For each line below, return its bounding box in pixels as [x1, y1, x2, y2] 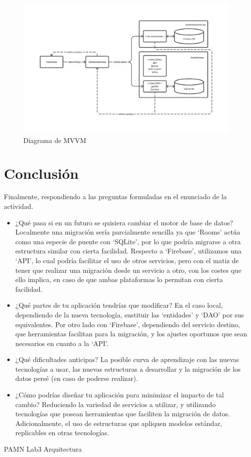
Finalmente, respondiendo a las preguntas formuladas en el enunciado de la [4, 191, 227, 202]
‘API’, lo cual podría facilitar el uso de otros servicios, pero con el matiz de [15, 255, 239, 265]
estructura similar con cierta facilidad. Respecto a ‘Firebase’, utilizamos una [15, 246, 242, 256]
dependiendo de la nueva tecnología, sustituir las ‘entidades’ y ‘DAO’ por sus [15, 309, 244, 319]
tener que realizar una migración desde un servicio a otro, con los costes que [15, 265, 241, 275]
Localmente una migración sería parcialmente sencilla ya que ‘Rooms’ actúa [15, 227, 240, 237]
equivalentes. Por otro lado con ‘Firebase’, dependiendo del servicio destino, [15, 319, 240, 329]
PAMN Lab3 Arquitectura [4, 444, 82, 454]
